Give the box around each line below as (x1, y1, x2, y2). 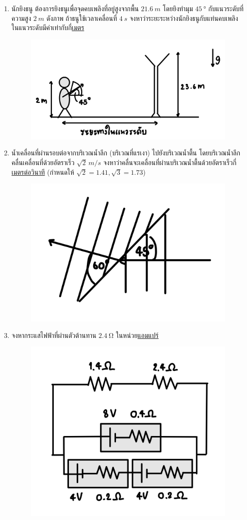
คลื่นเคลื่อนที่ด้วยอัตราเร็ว (11, 157, 75, 167)
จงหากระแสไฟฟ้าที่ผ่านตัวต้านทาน (11, 330, 97, 340)
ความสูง (11, 13, 32, 23)
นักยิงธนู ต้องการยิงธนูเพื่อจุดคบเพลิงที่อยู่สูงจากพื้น (11, 3, 139, 13)
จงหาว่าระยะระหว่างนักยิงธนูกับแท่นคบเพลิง (130, 13, 238, 23)
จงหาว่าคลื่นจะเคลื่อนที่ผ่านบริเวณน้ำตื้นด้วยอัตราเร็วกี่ (103, 157, 237, 167)
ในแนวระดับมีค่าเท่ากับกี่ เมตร (11, 22, 84, 33)
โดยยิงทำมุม (163, 3, 193, 13)
